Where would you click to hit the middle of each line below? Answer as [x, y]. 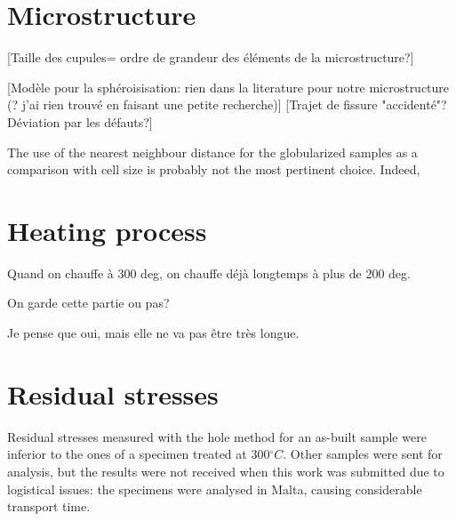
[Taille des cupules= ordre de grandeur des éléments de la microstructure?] [211, 57]
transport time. [49, 506]
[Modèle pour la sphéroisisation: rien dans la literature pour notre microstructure [228, 87]
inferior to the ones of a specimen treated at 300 [139, 454]
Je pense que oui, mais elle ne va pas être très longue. [153, 333]
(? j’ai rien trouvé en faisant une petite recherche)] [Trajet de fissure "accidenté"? [227, 104]
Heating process [107, 230]
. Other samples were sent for [363, 454]
